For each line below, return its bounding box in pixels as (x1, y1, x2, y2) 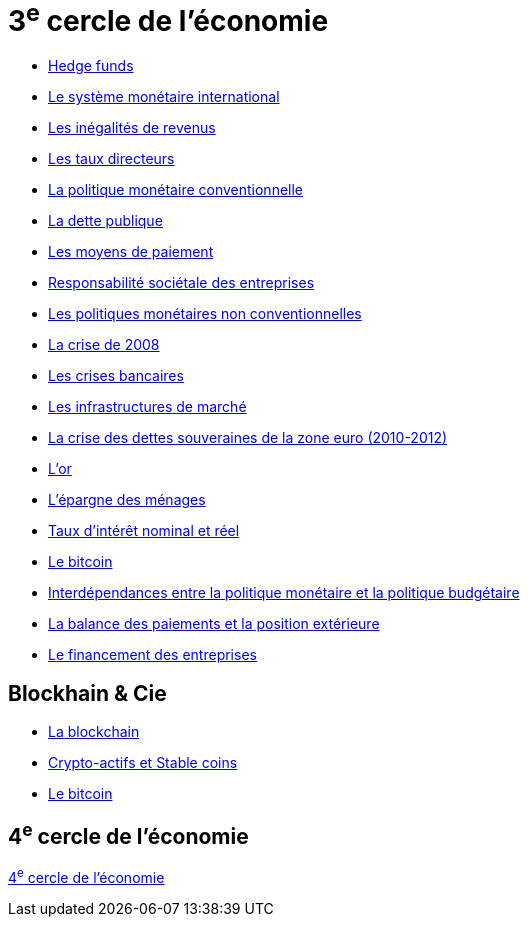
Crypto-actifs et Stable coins (48, 753, 238, 771)
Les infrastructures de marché (48, 398, 247, 416)
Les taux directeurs (48, 150, 175, 168)
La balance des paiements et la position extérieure (48, 615, 380, 633)
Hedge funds (48, 57, 134, 75)
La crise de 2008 (48, 336, 160, 354)
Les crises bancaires (48, 367, 184, 385)
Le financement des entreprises (48, 646, 257, 664)
